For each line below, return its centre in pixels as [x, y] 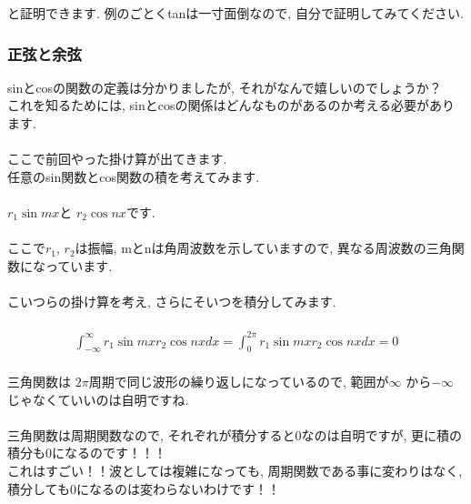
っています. [79, 265]
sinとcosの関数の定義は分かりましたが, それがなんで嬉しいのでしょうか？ [225, 87]
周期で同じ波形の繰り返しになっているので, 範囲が [239, 382]
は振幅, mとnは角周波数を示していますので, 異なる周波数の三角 [263, 248]
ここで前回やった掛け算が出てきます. [117, 159]
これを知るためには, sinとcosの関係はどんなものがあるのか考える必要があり [231, 105]
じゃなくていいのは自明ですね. [98, 399]
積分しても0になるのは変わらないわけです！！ [144, 488]
